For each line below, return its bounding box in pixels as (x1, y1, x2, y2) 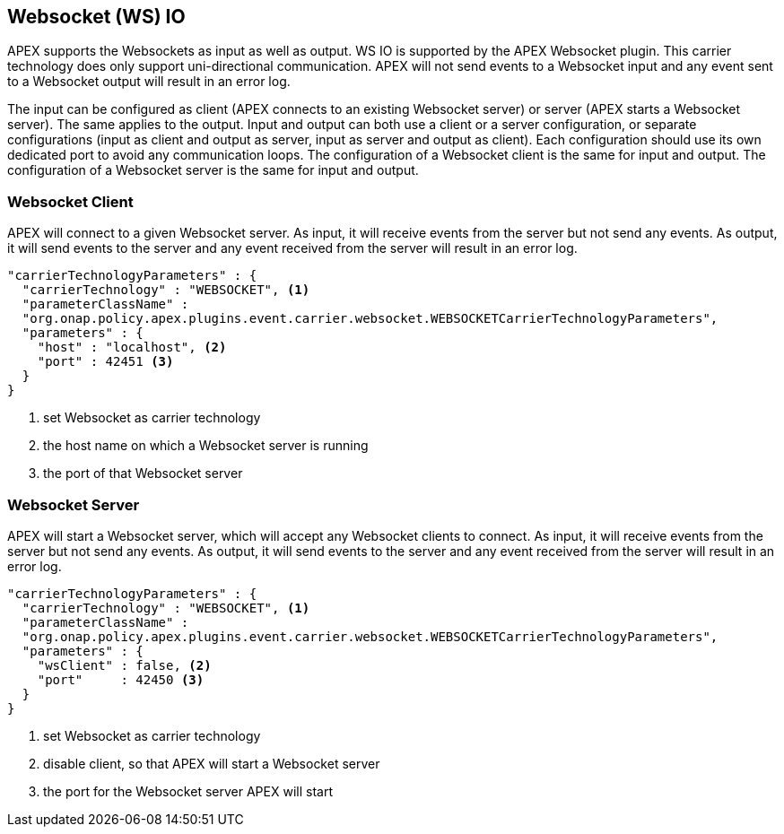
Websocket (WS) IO (7, 5, 186, 28)
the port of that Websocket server (43, 465, 243, 482)
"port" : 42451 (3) (37, 354, 174, 369)
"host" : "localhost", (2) (37, 340, 227, 355)
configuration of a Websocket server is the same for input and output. (7, 162, 419, 178)
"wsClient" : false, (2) (37, 657, 212, 673)
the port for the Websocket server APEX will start (43, 783, 333, 799)
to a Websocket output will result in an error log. (7, 74, 291, 90)
